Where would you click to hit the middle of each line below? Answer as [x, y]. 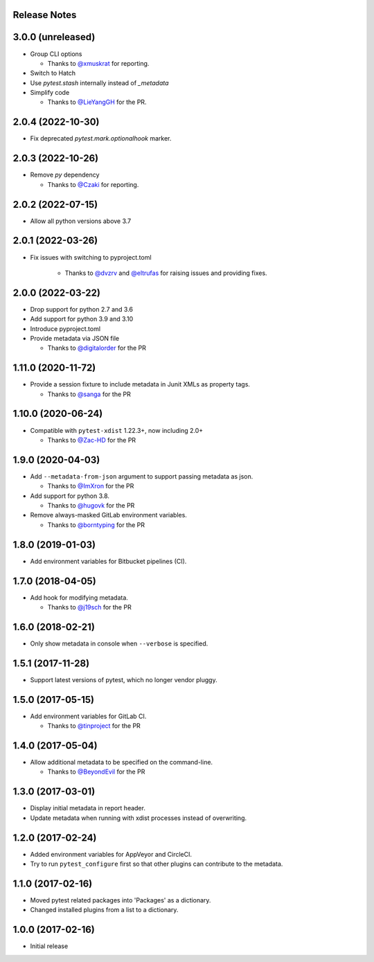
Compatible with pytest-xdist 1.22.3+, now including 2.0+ [117, 430]
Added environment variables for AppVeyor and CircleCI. [111, 854]
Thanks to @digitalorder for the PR [97, 348]
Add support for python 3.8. [70, 496]
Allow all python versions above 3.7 [81, 221]
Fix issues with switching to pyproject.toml [91, 257]
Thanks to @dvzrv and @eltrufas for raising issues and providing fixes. [166, 273]
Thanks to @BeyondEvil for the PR [96, 772]
